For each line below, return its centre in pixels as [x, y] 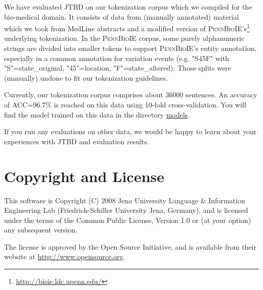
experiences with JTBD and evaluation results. [77, 141]
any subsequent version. [41, 230]
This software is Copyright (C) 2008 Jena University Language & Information [125, 200]
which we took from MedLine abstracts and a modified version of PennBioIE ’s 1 [127, 27]
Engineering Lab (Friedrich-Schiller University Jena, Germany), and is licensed [126, 210]
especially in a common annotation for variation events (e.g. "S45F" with [117, 58]
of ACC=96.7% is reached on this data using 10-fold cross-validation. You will [125, 104]
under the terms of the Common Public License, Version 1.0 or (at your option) [128, 220]
